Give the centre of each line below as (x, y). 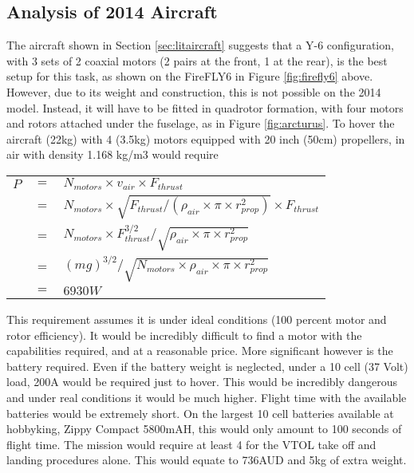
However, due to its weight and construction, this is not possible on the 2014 (194, 91)
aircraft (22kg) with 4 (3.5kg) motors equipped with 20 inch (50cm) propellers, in (206, 138)
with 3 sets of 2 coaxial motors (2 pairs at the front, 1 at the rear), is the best (197, 60)
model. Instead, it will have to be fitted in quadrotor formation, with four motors (205, 107)
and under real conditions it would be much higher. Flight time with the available (207, 397)
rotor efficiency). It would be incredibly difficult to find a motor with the (184, 335)
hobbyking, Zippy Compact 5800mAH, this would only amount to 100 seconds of (204, 429)
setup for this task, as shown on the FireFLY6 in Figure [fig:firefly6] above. (190, 76)
